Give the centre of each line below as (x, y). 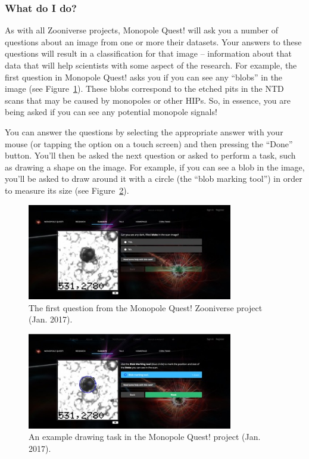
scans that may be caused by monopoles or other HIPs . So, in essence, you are (148, 100)
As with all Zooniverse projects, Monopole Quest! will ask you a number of (142, 30)
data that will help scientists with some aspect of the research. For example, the (151, 65)
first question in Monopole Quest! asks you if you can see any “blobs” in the (144, 77)
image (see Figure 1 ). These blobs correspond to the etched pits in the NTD (144, 89)
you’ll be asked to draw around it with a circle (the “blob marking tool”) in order (154, 179)
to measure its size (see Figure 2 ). (67, 190)
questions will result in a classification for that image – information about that (148, 53)
